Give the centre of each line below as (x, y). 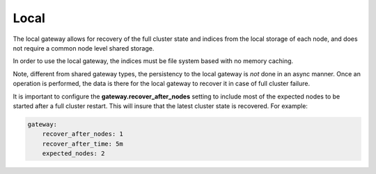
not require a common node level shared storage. (84, 48)
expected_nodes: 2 (73, 154)
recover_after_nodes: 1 (83, 134)
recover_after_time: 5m (83, 143)
